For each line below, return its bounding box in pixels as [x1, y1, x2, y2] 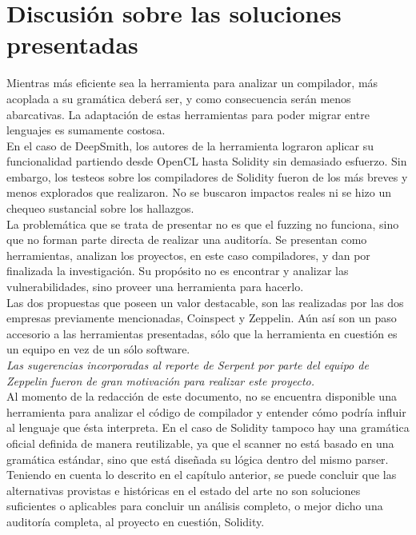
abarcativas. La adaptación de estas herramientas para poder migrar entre [6, 106, 370, 122]
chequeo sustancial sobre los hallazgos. [6, 200, 194, 217]
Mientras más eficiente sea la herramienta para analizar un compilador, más [6, 74, 378, 91]
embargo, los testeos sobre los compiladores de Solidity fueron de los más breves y [6, 168, 408, 185]
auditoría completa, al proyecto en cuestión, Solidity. [6, 513, 265, 529]
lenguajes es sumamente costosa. [6, 122, 166, 138]
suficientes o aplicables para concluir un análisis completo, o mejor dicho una [6, 497, 383, 514]
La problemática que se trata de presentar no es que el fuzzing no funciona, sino [6, 215, 399, 232]
